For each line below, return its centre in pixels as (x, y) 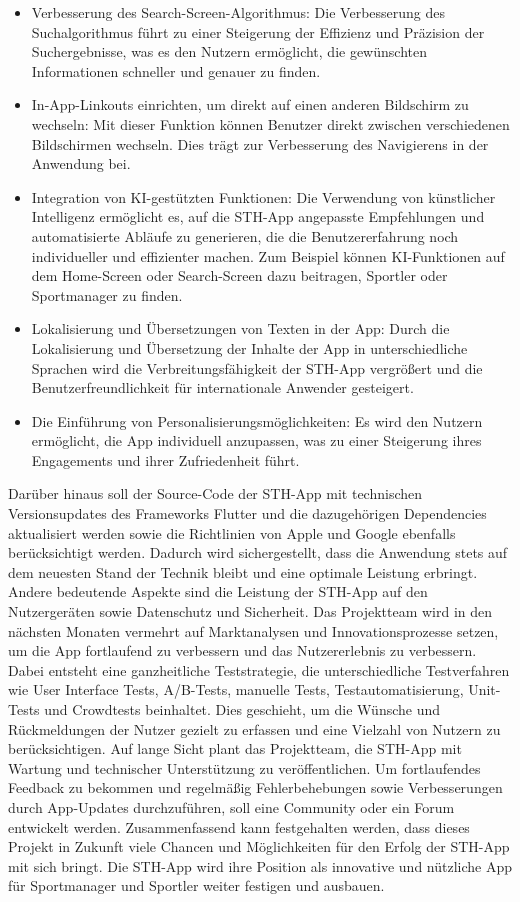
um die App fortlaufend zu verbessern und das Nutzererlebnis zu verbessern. (242, 650)
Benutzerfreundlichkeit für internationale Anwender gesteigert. (222, 387)
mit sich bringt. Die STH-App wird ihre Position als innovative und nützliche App (260, 865)
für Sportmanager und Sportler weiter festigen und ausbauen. (196, 885)
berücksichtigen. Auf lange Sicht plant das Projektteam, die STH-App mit (235, 748)
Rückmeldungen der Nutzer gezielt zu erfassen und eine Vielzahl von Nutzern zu (254, 728)
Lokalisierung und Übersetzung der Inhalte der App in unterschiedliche (249, 347)
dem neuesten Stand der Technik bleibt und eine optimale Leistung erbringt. (243, 571)
